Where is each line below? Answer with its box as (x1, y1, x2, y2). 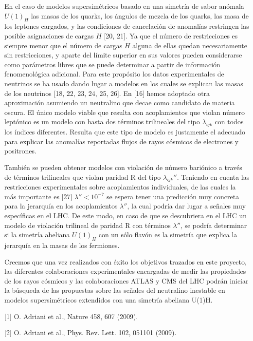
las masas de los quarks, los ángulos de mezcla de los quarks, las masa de (31, 10, 249, 20)
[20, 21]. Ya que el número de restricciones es (104, 30, 238, 40)
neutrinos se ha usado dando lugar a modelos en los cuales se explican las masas (4, 78, 243, 88)
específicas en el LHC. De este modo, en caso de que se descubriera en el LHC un (4, 210, 247, 221)
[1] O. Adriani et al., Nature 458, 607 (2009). (4, 311, 138, 321)
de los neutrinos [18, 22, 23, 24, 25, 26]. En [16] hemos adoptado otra (4, 88, 210, 98)
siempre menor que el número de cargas (4, 40, 123, 50)
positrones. (4, 146, 36, 156)
